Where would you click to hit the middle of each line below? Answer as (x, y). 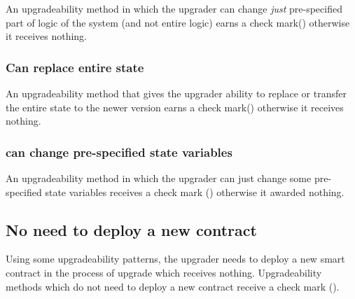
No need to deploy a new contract (131, 229)
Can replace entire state (75, 67)
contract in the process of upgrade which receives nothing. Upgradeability (164, 272)
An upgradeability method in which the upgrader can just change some (159, 178)
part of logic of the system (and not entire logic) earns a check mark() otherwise (178, 22)
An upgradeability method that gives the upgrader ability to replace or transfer (176, 93)
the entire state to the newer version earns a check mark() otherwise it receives (175, 107)
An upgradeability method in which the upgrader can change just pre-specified (174, 8)
